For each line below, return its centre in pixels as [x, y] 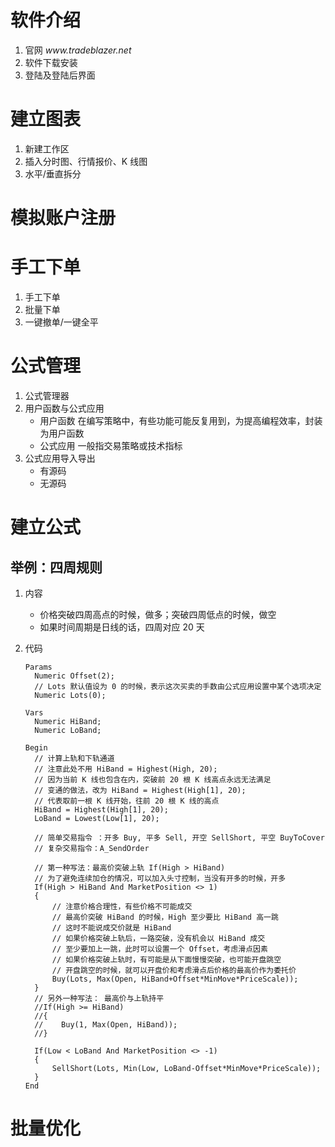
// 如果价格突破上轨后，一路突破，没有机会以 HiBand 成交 [158, 938]
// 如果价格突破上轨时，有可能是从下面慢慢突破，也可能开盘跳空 [166, 959]
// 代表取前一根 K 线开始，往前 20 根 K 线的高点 [127, 801]
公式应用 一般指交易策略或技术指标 [111, 445]
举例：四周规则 [56, 567]
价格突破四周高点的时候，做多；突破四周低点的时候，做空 [158, 614]
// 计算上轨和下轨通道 [74, 758]
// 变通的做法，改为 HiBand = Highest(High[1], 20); [140, 790]
